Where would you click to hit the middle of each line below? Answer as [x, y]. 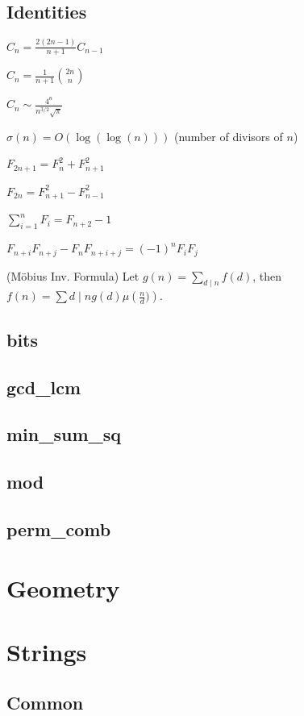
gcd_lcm [44, 387]
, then [267, 275]
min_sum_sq [64, 434]
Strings [47, 651]
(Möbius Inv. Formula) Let [73, 275]
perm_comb [59, 529]
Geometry [63, 588]
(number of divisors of [229, 136]
